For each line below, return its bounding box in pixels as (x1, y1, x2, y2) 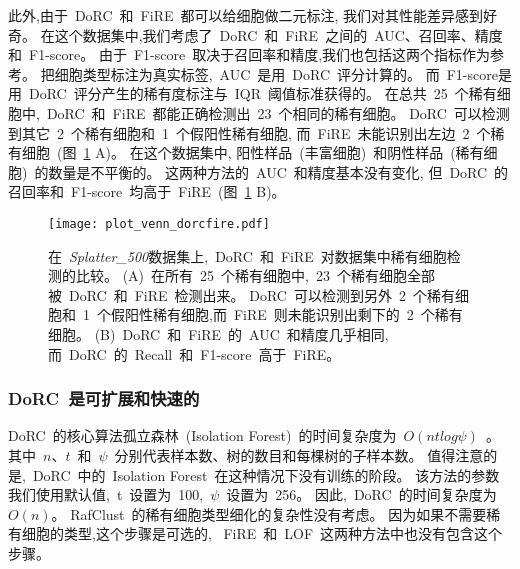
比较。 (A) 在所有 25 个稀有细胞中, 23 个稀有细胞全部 (75, 265, 435, 286)
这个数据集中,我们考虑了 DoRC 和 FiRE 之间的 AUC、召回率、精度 (54, 24, 503, 45)
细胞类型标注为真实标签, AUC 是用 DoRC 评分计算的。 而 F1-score (54, 63, 498, 84)
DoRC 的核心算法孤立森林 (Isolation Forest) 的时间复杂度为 (8, 425, 397, 446)
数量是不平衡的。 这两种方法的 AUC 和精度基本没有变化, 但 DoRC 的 (48, 161, 509, 182)
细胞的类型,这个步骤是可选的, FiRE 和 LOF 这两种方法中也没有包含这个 (21, 523, 503, 544)
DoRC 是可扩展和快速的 (8, 386, 200, 411)
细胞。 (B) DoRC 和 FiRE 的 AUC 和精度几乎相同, (48, 323, 389, 344)
